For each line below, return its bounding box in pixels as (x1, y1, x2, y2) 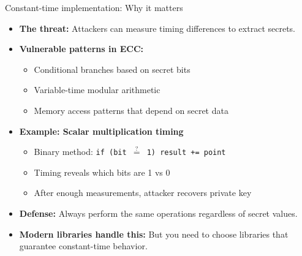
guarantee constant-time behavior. (19, 239, 148, 252)
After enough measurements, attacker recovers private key (34, 186, 252, 199)
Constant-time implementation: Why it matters (5, 1, 183, 13)
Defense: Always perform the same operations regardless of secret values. (19, 207, 298, 219)
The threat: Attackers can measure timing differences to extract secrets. (19, 21, 295, 34)
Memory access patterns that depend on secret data (34, 104, 228, 116)
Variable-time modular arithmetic (34, 83, 160, 96)
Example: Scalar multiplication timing (19, 124, 184, 137)
